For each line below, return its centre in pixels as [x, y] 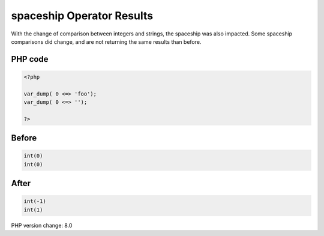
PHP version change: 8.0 [42, 225]
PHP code [30, 59]
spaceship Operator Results [82, 16]
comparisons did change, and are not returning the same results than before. [106, 41]
